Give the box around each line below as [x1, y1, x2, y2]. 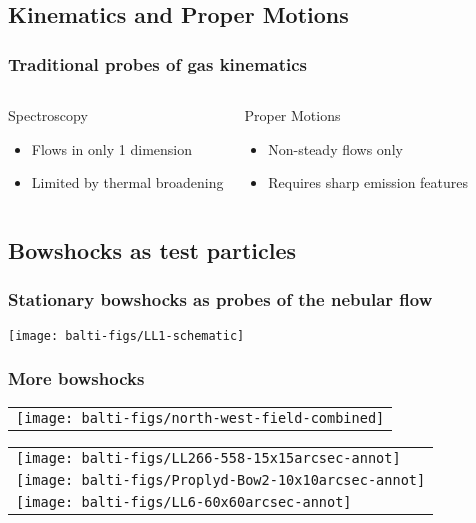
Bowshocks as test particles [8, 235, 297, 266]
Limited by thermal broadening [31, 172, 224, 193]
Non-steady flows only [268, 138, 403, 159]
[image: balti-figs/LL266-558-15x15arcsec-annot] [16, 449, 401, 466]
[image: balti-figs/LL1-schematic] [8, 328, 245, 343]
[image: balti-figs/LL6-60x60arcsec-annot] [16, 493, 352, 510]
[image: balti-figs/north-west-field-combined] [16, 409, 385, 426]
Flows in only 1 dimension [31, 138, 192, 159]
